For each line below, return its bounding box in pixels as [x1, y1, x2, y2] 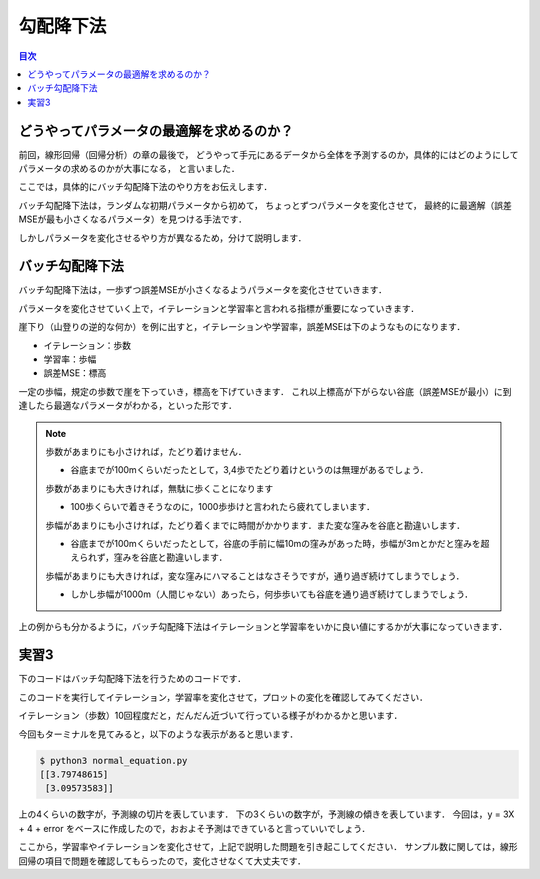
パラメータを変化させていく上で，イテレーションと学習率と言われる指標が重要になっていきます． [18, 302, 420, 314]
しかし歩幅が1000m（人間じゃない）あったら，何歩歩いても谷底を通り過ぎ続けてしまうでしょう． [70, 588, 474, 600]
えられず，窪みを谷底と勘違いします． [70, 551, 228, 564]
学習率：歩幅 [43, 353, 97, 365]
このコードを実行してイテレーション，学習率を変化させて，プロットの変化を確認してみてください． [18, 691, 429, 703]
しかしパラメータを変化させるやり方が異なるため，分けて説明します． [18, 231, 307, 244]
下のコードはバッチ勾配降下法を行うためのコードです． [18, 673, 247, 685]
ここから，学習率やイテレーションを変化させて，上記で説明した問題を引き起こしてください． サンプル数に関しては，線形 [18, 841, 519, 853]
